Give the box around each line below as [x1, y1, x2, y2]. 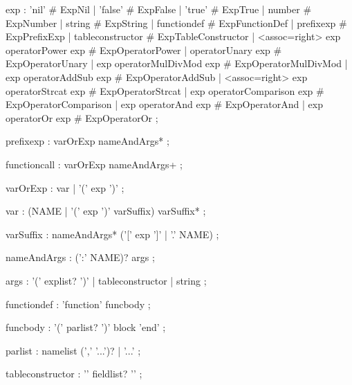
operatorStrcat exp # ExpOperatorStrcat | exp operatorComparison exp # [6, 83, 324, 98]
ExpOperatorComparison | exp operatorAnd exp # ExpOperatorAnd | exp [6, 97, 323, 111]
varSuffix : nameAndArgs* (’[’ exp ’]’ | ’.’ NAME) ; [6, 226, 219, 241]
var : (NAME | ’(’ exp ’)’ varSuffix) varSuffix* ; [6, 204, 206, 218]
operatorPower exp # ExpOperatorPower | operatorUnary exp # [6, 42, 282, 57]
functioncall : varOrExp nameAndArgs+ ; [6, 156, 183, 171]
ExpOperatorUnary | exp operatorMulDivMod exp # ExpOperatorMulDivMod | [6, 56, 348, 71]
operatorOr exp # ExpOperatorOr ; [6, 110, 158, 125]
